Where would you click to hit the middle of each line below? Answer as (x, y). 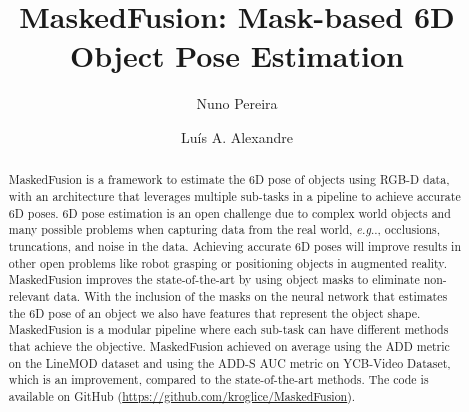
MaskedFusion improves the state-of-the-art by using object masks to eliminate (214, 279)
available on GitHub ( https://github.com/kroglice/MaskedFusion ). (182, 395)
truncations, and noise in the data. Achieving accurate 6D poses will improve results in (234, 245)
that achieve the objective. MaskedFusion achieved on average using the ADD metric (229, 345)
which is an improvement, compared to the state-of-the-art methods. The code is (218, 379)
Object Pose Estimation (237, 55)
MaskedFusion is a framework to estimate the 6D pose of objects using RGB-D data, (229, 179)
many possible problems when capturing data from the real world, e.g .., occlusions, (224, 229)
